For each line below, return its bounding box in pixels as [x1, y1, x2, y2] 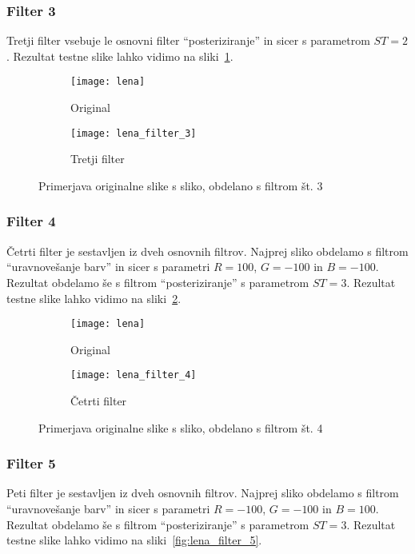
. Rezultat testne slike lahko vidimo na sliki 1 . [6, 47, 233, 64]
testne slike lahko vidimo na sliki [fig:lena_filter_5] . [6, 532, 262, 548]
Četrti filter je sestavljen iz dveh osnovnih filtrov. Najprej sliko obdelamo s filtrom [6, 242, 409, 259]
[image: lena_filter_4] [70, 369, 197, 381]
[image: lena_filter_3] [70, 127, 197, 139]
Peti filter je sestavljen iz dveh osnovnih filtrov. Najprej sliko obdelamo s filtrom [6, 484, 399, 501]
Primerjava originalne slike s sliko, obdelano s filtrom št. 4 [38, 419, 323, 436]
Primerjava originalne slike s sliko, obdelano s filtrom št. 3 [38, 177, 323, 193]
